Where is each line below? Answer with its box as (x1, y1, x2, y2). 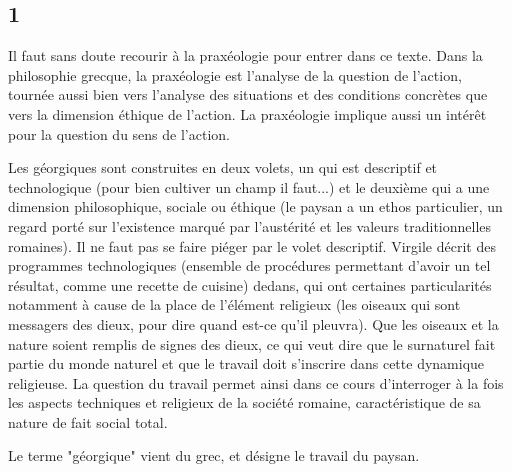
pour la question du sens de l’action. (8, 123, 230, 144)
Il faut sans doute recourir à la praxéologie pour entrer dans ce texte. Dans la (8, 45, 483, 66)
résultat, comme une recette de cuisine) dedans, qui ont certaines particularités (8, 274, 492, 295)
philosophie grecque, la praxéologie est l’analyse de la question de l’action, (8, 64, 462, 85)
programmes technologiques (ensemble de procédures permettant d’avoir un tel (8, 255, 491, 276)
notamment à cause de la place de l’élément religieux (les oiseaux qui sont (8, 294, 461, 315)
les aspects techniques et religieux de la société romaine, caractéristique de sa (8, 392, 481, 413)
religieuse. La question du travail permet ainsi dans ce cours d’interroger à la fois (8, 372, 504, 393)
